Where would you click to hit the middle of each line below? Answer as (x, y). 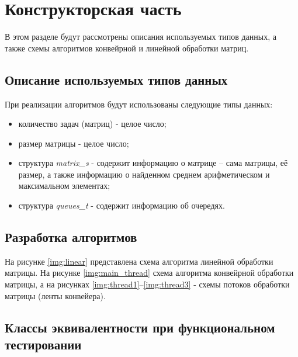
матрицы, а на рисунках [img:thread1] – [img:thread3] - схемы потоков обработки (147, 284)
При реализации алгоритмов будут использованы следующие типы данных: (139, 104)
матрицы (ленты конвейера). (55, 295)
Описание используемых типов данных (116, 79)
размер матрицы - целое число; (74, 143)
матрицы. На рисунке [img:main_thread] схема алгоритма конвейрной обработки (149, 273)
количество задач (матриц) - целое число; (92, 124)
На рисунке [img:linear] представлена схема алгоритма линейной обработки (139, 261)
